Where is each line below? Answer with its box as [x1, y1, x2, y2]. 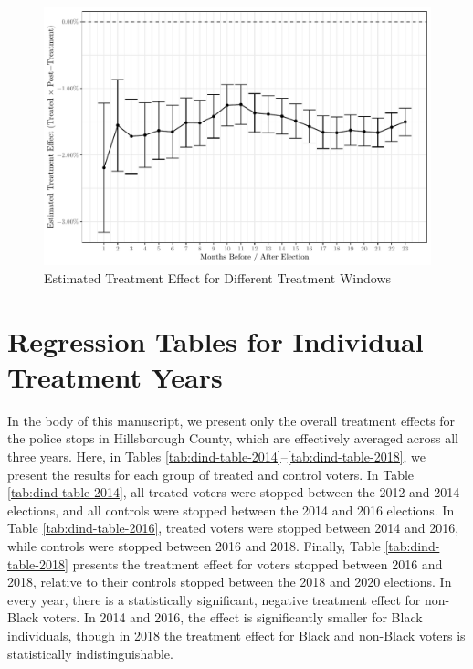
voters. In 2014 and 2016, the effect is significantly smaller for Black [42, 608, 423, 627]
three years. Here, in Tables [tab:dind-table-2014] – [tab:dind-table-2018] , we [7, 447, 426, 466]
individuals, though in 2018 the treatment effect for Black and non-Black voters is [7, 626, 466, 645]
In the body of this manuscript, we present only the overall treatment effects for [7, 410, 456, 430]
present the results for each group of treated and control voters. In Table [7, 464, 415, 483]
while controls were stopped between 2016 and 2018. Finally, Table [7, 536, 381, 556]
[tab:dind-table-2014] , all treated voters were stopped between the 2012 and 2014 [7, 483, 460, 502]
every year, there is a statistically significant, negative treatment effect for [7, 589, 421, 609]
